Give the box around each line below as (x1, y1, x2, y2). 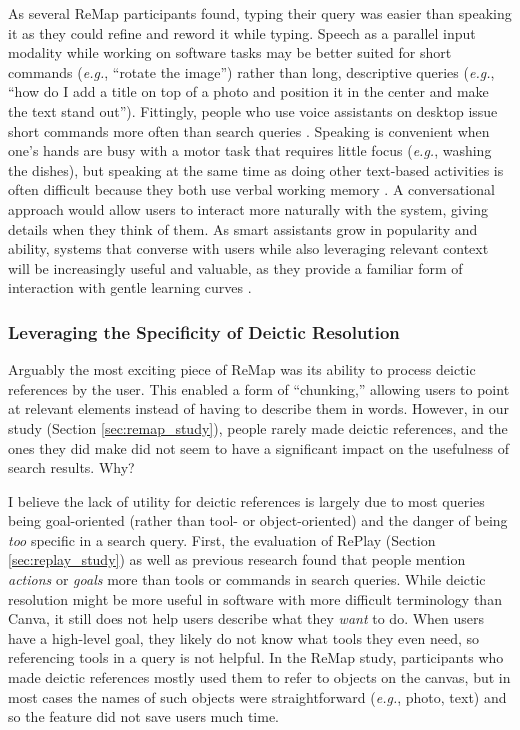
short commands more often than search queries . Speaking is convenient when (8, 120, 490, 141)
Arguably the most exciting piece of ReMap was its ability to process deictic (8, 359, 476, 380)
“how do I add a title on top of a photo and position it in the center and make (8, 81, 489, 102)
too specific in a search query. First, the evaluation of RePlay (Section (8, 529, 436, 550)
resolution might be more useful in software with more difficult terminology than (8, 588, 502, 609)
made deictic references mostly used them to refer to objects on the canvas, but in (8, 667, 511, 688)
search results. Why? (8, 457, 135, 478)
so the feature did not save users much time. (8, 706, 280, 727)
